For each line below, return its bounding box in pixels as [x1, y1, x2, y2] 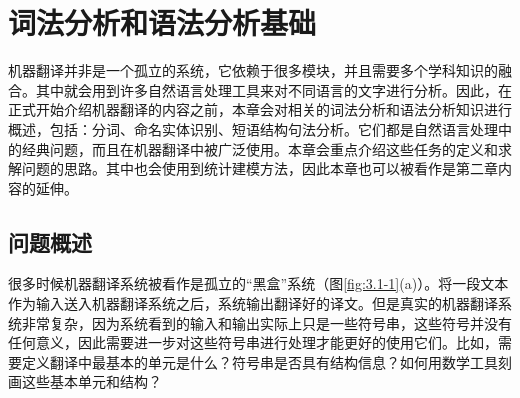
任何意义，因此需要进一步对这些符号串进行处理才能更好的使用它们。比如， [8, 332, 498, 353]
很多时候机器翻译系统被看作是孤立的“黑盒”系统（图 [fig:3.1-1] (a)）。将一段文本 [8, 273, 509, 294]
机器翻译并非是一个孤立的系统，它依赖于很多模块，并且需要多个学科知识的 [8, 60, 498, 81]
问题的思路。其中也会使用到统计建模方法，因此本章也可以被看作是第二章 [21, 158, 498, 179]
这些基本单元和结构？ [21, 371, 162, 392]
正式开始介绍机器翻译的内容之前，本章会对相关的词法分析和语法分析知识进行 [8, 99, 512, 120]
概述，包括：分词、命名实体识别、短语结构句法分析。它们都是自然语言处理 [8, 118, 498, 139]
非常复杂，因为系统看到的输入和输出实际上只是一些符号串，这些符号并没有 [21, 312, 512, 333]
